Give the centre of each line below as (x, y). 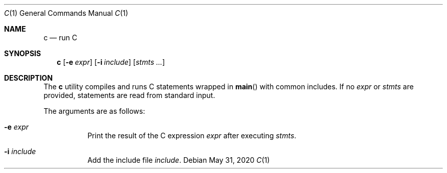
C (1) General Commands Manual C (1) (66, 13)
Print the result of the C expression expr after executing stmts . (192, 135)
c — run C (60, 38)
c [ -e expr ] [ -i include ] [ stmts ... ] (111, 62)
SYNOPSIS (23, 53)
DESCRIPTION (29, 78)
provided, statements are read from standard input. (129, 95)
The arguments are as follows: (94, 111)
